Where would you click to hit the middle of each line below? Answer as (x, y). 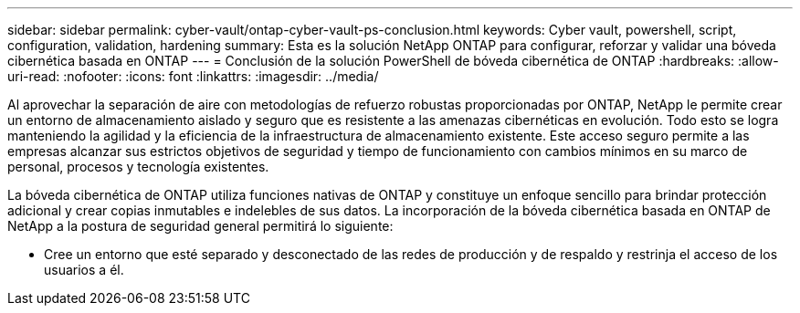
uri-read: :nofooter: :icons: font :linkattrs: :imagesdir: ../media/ (193, 76)
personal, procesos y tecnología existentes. (138, 167)
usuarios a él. (84, 270)
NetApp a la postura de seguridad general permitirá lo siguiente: (200, 226)
